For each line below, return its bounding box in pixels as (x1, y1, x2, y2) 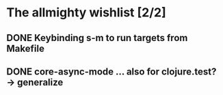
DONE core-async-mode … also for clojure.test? (6, 66, 217, 77)
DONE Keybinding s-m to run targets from (6, 32, 188, 44)
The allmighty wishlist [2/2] (6, 5, 166, 21)
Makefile (6, 42, 45, 54)
